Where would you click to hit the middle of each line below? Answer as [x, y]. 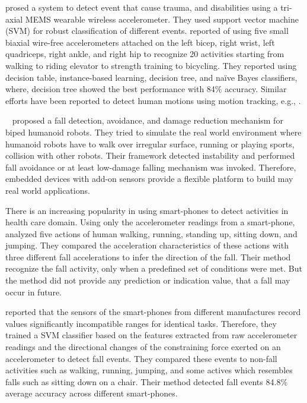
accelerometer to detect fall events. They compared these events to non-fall [141, 358]
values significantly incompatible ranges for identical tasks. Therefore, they [141, 323]
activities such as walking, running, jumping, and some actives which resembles [149, 370]
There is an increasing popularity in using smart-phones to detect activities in [147, 210]
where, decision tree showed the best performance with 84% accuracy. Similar [146, 89]
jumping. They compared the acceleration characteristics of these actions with [147, 245]
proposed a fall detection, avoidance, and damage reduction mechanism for [148, 120]
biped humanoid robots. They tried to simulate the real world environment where [153, 132]
